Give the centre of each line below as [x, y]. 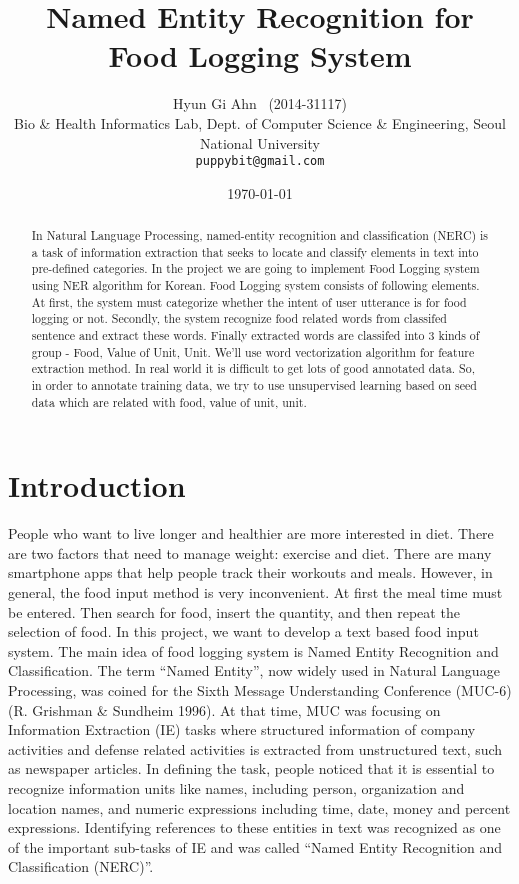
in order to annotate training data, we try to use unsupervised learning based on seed [254, 385]
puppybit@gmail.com [260, 161]
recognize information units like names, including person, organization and [236, 788]
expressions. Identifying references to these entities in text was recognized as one [254, 827]
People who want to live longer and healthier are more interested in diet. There [251, 533]
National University [260, 142]
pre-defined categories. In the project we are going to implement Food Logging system [255, 268]
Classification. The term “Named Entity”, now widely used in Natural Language [254, 670]
